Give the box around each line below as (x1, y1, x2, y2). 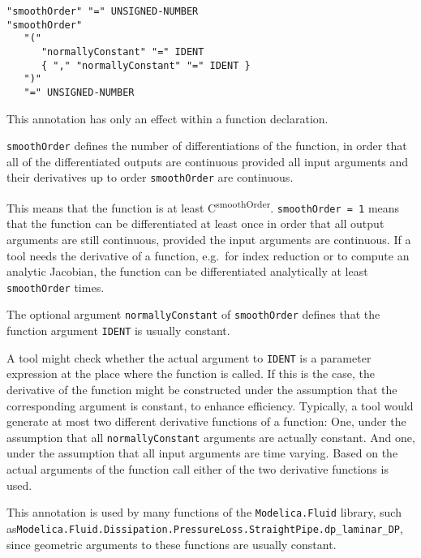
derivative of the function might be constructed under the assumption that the (6, 381, 397, 397)
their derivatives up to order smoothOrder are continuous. (6, 169, 294, 186)
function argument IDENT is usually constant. (6, 322, 230, 339)
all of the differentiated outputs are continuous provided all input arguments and (6, 152, 409, 170)
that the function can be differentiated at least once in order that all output (6, 215, 384, 232)
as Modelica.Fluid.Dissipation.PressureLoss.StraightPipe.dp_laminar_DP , (6, 519, 403, 536)
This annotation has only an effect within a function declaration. (6, 109, 329, 127)
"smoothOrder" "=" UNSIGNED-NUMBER (6, 6, 199, 17)
